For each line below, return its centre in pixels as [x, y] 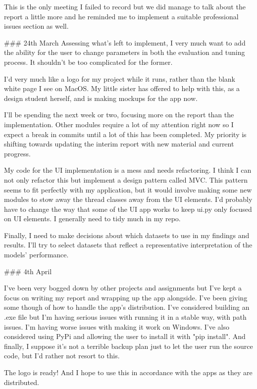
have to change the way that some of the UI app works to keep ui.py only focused [128, 209]
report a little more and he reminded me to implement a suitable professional [121, 16]
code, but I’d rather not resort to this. [62, 356]
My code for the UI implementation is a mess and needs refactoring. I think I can [128, 170]
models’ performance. [36, 255]
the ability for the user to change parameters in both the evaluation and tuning [125, 52]
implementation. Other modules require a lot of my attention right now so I [119, 124]
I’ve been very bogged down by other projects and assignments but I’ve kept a [123, 288]
